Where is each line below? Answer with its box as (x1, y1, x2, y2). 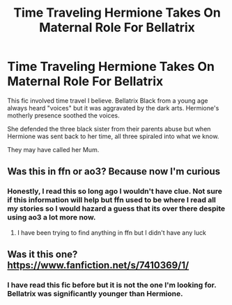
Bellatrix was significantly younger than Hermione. (7, 288, 183, 298)
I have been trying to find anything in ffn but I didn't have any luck (17, 228, 207, 237)
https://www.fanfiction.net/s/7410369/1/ (7, 259, 190, 272)
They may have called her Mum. (7, 145, 100, 154)
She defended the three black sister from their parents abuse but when (7, 124, 211, 133)
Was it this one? (7, 249, 78, 261)
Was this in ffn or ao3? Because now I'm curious (7, 165, 221, 178)
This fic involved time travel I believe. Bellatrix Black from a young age (7, 96, 208, 105)
